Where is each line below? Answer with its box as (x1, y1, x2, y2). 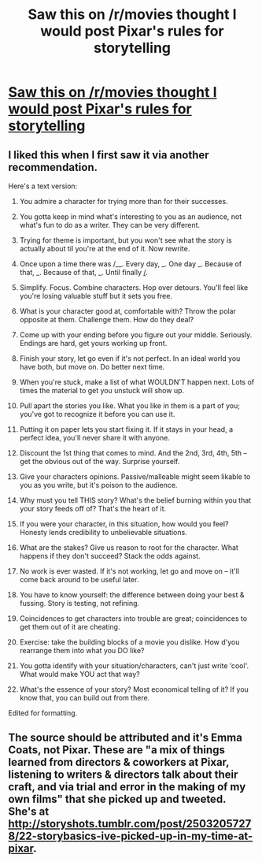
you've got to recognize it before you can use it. (19, 410, 175, 418)
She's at (8, 805, 50, 819)
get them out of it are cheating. (19, 622, 120, 631)
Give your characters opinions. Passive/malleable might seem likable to (19, 472, 251, 481)
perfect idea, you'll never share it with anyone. (19, 433, 171, 442)
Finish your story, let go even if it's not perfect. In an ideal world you (19, 354, 241, 363)
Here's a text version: (8, 181, 78, 191)
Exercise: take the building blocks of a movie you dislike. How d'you (19, 637, 240, 647)
